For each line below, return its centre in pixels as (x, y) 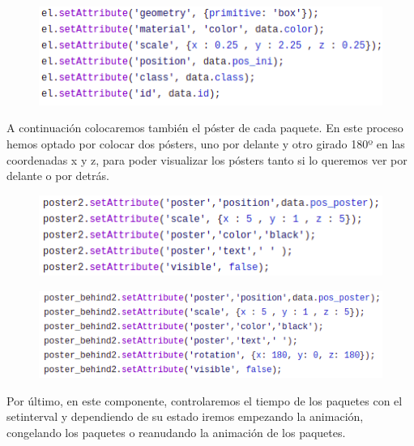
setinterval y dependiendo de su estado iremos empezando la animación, (185, 416)
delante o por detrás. (58, 176)
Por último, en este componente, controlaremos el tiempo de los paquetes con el (205, 400)
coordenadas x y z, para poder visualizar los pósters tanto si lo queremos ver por (207, 159)
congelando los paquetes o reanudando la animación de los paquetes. (176, 433)
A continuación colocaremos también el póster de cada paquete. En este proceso (205, 128)
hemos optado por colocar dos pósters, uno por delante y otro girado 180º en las (206, 144)
